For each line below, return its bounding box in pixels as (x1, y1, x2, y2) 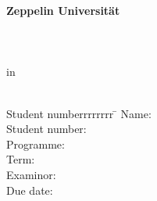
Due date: (6, 181, 53, 198)
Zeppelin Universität (6, 2, 120, 18)
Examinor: (6, 166, 56, 182)
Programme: (6, 135, 65, 152)
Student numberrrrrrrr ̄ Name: (6, 105, 152, 121)
